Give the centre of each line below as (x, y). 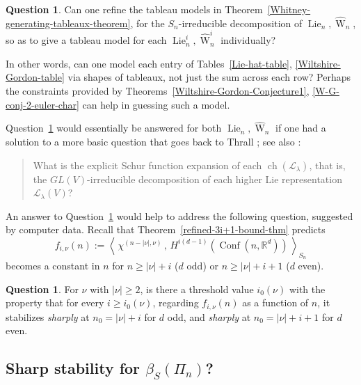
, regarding (176, 302)
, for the (147, 23)
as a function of (275, 302)
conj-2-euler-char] (42, 104)
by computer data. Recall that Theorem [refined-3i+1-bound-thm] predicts (166, 229)
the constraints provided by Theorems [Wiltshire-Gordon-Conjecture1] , (158, 90)
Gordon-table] (35, 77)
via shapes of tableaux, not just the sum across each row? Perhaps (209, 77)
